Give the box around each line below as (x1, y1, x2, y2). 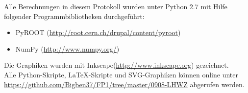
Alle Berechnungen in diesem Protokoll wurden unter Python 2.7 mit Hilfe (4, 1, 227, 11)
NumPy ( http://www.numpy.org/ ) (15, 43, 120, 54)
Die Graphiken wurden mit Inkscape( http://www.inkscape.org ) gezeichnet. (4, 60, 229, 70)
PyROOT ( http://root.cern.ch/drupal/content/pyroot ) (15, 27, 181, 37)
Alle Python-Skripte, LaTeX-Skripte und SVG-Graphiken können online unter (4, 69, 239, 79)
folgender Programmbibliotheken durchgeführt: (4, 11, 145, 21)
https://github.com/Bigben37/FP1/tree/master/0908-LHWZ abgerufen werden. (4, 79, 245, 89)
